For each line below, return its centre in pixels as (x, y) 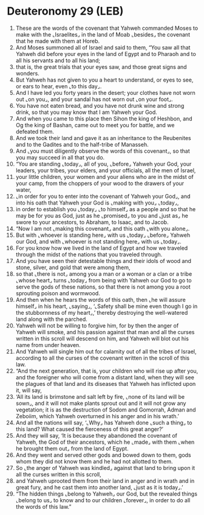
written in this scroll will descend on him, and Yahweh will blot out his (102, 338)
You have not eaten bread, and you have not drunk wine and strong (100, 105)
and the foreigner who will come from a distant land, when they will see (105, 377)
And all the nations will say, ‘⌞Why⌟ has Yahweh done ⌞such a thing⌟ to (104, 422)
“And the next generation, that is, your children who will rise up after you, (107, 371)
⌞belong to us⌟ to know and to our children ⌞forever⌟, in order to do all (103, 500)
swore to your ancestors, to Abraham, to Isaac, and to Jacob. (92, 222)
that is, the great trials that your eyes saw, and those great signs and (101, 67)
